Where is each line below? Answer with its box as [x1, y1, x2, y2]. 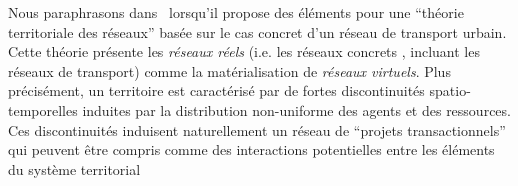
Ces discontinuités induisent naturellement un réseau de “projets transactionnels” [8, 119, 506, 140]
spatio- [429, 80, 471, 101]
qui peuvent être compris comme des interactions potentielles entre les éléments [8, 139, 495, 160]
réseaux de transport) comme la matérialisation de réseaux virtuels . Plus [8, 60, 451, 81]
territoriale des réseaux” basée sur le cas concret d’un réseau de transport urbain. [8, 21, 507, 42]
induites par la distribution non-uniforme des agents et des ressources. [82, 99, 511, 120]
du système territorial [8, 158, 141, 179]
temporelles [8, 99, 78, 120]
